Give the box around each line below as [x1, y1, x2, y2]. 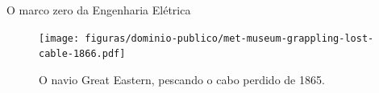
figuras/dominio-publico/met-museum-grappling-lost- [85, 32, 374, 44]
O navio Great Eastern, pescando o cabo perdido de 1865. [39, 71, 325, 87]
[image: [39, 32, 80, 44]
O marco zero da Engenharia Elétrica [6, 2, 191, 18]
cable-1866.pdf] [39, 48, 126, 60]
